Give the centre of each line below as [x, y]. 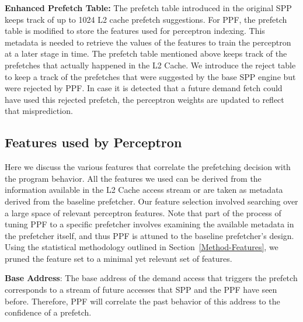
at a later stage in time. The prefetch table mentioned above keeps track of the [146, 53]
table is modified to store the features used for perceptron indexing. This [135, 31]
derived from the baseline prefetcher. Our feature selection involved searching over [151, 201]
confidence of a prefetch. [48, 312]
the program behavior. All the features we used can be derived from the [133, 178]
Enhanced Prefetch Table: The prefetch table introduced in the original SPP [148, 8]
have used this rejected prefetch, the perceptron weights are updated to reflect [144, 99]
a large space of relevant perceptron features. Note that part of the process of [143, 212]
